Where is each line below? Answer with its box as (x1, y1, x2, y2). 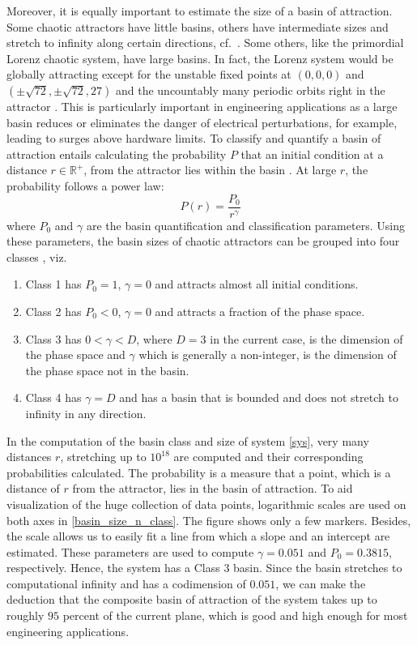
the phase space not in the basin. (25, 361, 189, 378)
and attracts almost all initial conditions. (155, 276, 359, 293)
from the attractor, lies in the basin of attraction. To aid (72, 480, 353, 497)
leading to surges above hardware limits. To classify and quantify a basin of (6, 130, 381, 147)
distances (6, 448, 52, 465)
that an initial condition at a (240, 145, 384, 162)
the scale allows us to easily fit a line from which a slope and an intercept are (6, 528, 390, 545)
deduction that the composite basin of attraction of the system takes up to (6, 591, 377, 608)
